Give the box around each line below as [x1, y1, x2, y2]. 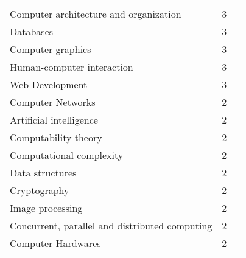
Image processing [10, 201, 83, 215]
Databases [10, 24, 54, 38]
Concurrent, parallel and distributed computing [10, 218, 213, 232]
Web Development [10, 77, 88, 91]
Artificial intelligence [10, 113, 98, 127]
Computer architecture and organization [10, 7, 181, 21]
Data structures [10, 166, 77, 180]
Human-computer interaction [10, 60, 133, 74]
